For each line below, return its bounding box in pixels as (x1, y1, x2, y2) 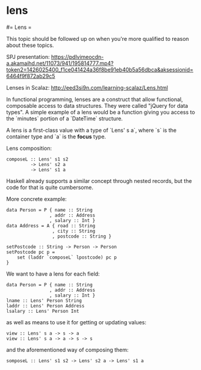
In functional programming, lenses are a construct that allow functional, (6, 96, 184, 103)
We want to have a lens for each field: (6, 270, 100, 277)
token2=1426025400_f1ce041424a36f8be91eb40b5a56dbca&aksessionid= (6, 66, 194, 73)
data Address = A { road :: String (6, 223, 96, 229)
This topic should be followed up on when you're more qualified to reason (6, 35, 190, 42)
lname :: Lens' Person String (6, 297, 82, 304)
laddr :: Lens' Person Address (6, 303, 85, 309)
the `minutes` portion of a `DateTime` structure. (6, 115, 123, 122)
